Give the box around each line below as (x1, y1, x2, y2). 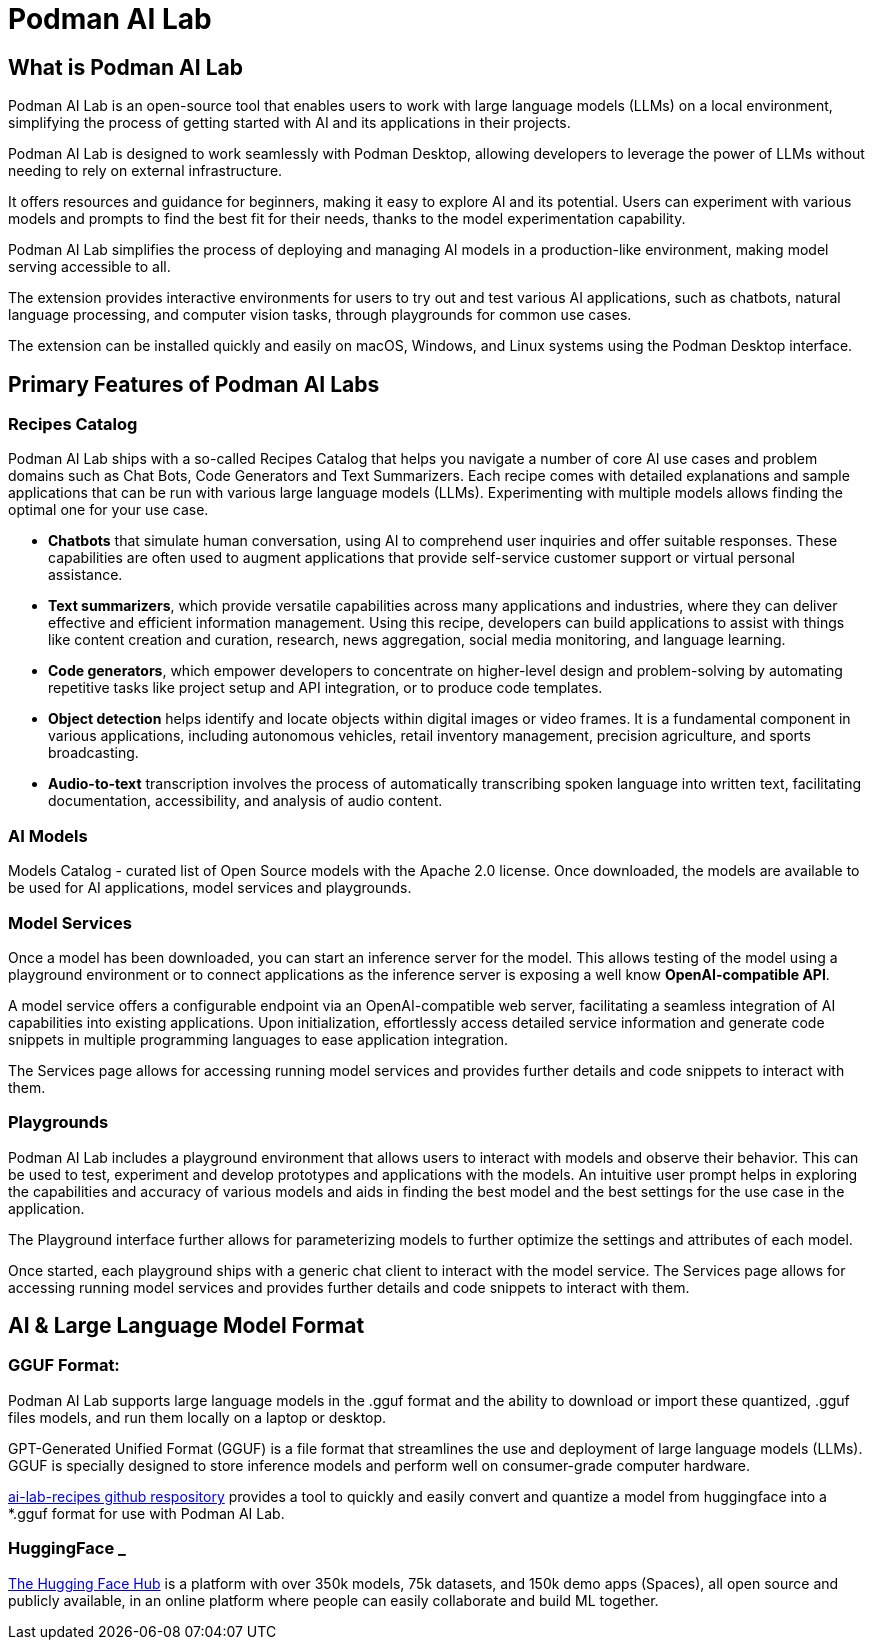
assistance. (48, 566, 123, 584)
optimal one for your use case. (8, 501, 209, 519)
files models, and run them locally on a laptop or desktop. (8, 1408, 387, 1426)
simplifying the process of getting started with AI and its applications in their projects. (8, 114, 571, 132)
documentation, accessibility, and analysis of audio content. (48, 792, 443, 810)
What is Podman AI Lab (8, 54, 243, 80)
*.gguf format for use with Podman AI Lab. (8, 1504, 285, 1522)
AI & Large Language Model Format (8, 1313, 365, 1339)
